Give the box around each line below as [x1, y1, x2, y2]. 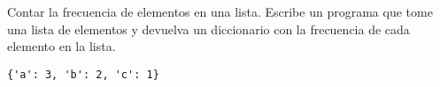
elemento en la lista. [7, 37, 116, 55]
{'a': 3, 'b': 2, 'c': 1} [7, 68, 159, 81]
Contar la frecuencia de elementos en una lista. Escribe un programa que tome [7, 3, 433, 20]
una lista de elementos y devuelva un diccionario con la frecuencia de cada [7, 19, 410, 38]
